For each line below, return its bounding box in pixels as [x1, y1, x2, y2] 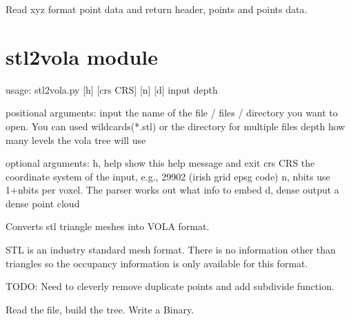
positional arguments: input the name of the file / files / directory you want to [6, 105, 338, 120]
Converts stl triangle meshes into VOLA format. [6, 219, 210, 234]
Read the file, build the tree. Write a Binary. [6, 302, 194, 316]
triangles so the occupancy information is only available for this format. [6, 256, 308, 270]
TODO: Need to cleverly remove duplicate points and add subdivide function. [6, 279, 334, 293]
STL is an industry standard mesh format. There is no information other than [6, 242, 336, 257]
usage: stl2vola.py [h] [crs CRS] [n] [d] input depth [6, 82, 218, 96]
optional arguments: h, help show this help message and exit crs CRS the [6, 156, 315, 170]
